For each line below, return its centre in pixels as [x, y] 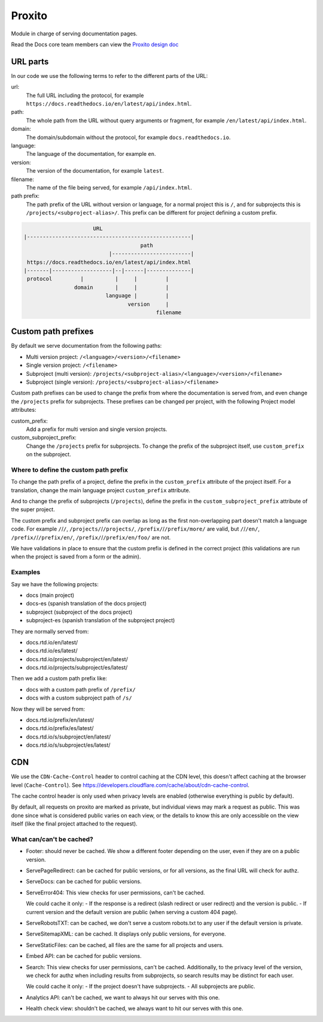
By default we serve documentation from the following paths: [86, 346]
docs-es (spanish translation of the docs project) [86, 604]
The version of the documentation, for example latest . [95, 171]
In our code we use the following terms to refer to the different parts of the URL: [109, 76]
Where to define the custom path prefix [69, 469]
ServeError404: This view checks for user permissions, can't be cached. [116, 893]
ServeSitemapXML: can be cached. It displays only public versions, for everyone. [126, 934]
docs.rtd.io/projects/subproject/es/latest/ [77, 668]
